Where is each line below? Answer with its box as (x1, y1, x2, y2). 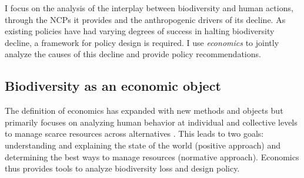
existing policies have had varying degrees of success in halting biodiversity (5, 25, 275, 37)
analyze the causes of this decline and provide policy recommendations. (5, 48, 261, 60)
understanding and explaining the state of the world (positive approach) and (5, 139, 281, 151)
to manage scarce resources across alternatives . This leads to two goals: (5, 127, 264, 140)
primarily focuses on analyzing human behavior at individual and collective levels (5, 116, 298, 128)
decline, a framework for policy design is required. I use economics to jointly (5, 36, 279, 48)
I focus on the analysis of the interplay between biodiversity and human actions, (5, 2, 293, 14)
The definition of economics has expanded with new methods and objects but (5, 104, 283, 117)
